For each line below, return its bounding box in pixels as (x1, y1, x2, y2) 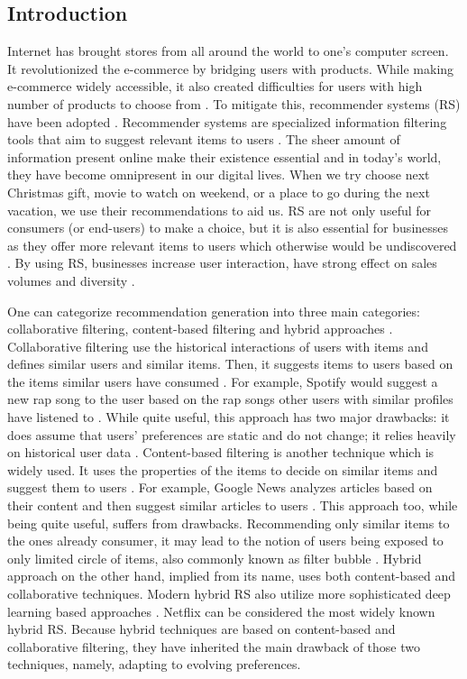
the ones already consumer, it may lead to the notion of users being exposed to (7, 531, 444, 550)
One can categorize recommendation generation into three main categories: (7, 301, 420, 320)
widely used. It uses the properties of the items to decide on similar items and (7, 460, 438, 479)
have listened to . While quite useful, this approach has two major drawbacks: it (7, 408, 450, 427)
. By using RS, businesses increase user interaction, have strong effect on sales (7, 253, 437, 272)
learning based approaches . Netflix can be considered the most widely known (7, 601, 435, 620)
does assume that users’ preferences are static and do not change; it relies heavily (7, 425, 456, 444)
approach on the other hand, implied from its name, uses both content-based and (7, 566, 456, 585)
